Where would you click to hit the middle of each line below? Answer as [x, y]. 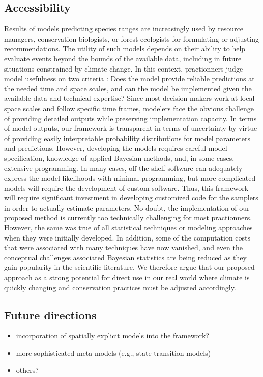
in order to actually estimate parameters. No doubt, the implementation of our [127, 207]
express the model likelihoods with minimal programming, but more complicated [130, 178]
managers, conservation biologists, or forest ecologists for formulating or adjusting [132, 38]
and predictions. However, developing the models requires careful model [116, 148]
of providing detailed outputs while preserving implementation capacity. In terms [130, 118]
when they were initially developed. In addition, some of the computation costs [127, 237]
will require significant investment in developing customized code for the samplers [131, 198]
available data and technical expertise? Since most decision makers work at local [129, 98]
